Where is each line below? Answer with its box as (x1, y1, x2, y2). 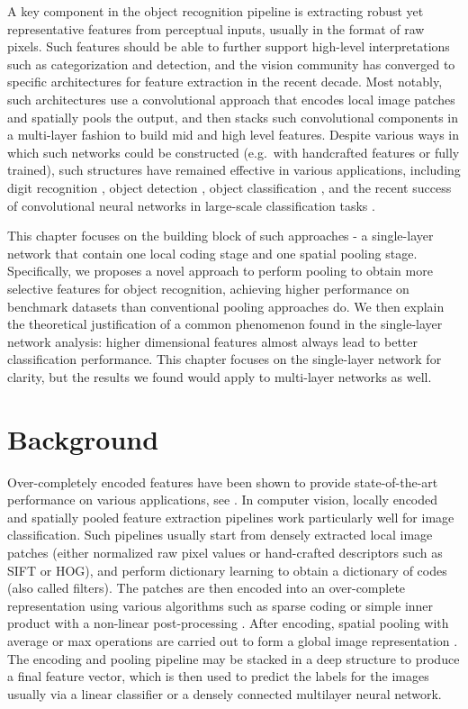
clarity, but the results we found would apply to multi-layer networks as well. (7, 367, 432, 386)
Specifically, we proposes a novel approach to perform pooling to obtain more (7, 261, 433, 280)
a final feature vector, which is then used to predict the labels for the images (7, 667, 429, 686)
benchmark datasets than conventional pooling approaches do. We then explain (7, 296, 445, 315)
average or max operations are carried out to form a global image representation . (7, 631, 458, 650)
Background (7, 420, 159, 457)
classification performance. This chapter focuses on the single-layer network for (7, 350, 442, 368)
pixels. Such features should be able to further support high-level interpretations (7, 37, 450, 56)
